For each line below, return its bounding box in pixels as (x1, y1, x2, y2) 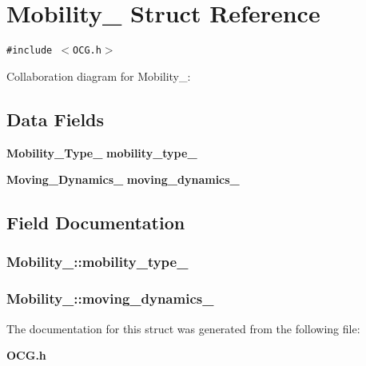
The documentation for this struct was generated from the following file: (6, 320, 360, 336)
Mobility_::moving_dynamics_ (6, 288, 214, 308)
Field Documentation (6, 210, 185, 235)
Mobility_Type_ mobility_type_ (6, 144, 197, 161)
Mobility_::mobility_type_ (6, 252, 189, 272)
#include (6, 45, 53, 57)
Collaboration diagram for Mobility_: (6, 67, 191, 84)
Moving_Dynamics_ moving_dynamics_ (6, 171, 240, 188)
